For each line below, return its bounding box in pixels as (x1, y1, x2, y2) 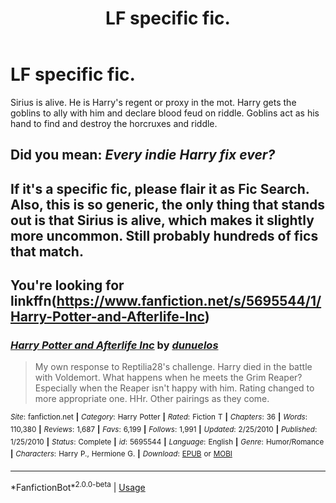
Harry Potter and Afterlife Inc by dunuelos (10, 338, 219, 352)
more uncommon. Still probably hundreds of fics (10, 227, 319, 244)
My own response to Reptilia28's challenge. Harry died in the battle (34, 361, 313, 373)
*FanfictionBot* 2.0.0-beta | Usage (10, 480, 146, 493)
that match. (10, 243, 84, 260)
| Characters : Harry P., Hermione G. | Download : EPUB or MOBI (10, 449, 233, 459)
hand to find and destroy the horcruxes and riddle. (10, 117, 218, 129)
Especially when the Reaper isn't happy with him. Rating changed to (34, 382, 315, 394)
